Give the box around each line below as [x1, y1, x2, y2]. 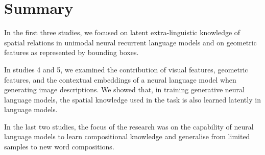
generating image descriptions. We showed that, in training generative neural [4, 84, 245, 95]
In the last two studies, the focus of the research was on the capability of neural [4, 121, 254, 132]
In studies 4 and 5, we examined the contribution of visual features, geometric [4, 64, 248, 74]
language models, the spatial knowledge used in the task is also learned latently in [4, 94, 261, 105]
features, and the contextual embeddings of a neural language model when [4, 74, 236, 85]
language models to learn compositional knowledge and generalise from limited [4, 131, 250, 142]
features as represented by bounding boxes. [4, 47, 139, 58]
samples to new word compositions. [4, 141, 114, 152]
